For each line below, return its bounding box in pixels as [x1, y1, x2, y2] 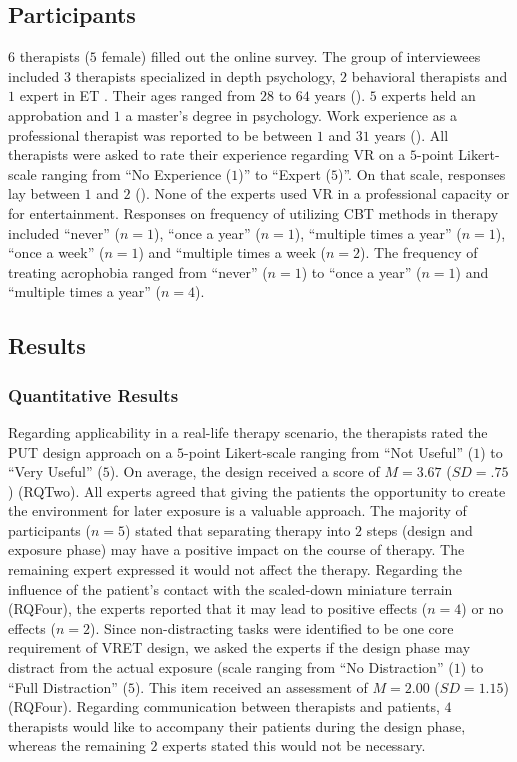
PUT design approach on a [8, 441, 173, 462]
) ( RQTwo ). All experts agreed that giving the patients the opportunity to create [8, 480, 506, 501]
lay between [8, 183, 80, 204]
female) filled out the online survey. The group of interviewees [101, 46, 481, 67]
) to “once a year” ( [301, 261, 422, 282]
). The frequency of [360, 242, 478, 263]
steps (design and [366, 519, 473, 540]
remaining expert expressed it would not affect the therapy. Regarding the [8, 559, 462, 580]
